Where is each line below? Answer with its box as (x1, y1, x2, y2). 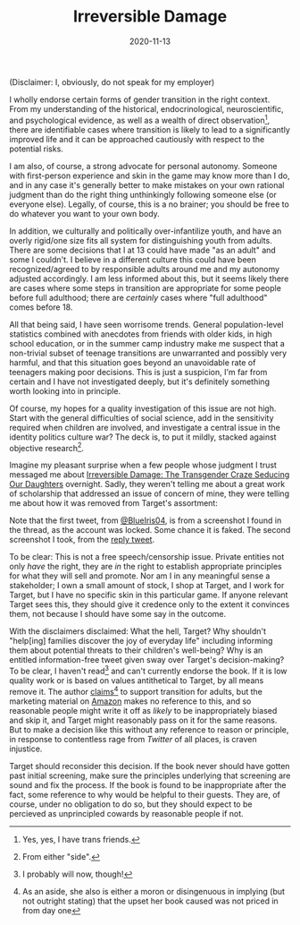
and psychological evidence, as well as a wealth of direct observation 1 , (9, 113, 271, 125)
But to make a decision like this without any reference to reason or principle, (9, 724, 289, 735)
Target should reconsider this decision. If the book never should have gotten (9, 760, 290, 771)
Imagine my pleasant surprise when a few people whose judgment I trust (9, 459, 277, 471)
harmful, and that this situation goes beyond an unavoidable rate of (9, 356, 256, 368)
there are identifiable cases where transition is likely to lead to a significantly (9, 124, 290, 135)
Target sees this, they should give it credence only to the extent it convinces (9, 599, 290, 610)
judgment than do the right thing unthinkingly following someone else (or (9, 189, 277, 200)
